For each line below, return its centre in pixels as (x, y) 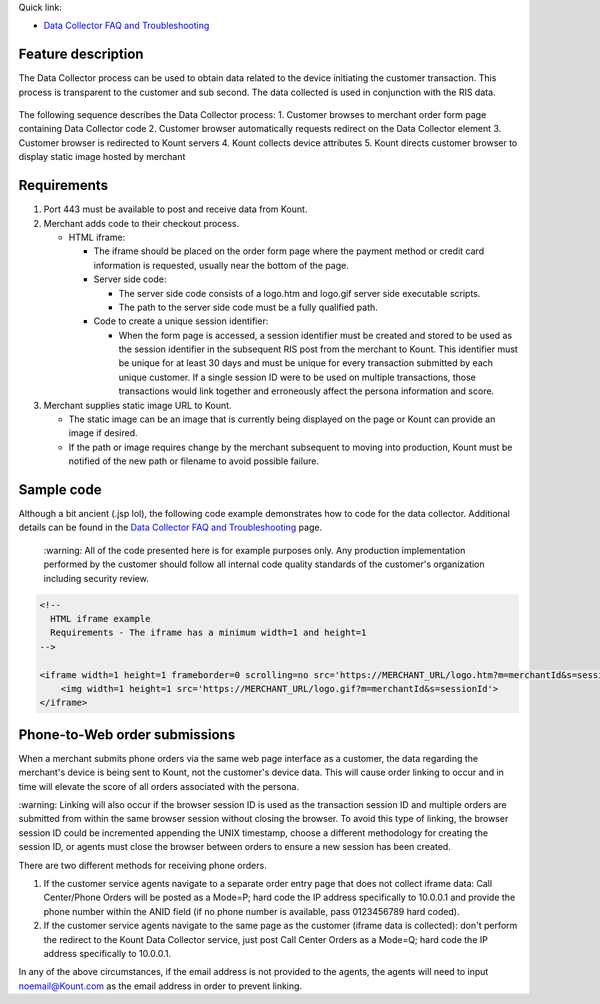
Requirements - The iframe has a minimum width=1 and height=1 (208, 633)
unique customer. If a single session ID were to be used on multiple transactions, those (297, 377)
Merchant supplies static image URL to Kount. (137, 405)
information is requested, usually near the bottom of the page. (221, 265)
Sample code (60, 489)
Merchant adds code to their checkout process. (141, 223)
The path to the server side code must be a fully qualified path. (248, 307)
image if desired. (103, 433)
